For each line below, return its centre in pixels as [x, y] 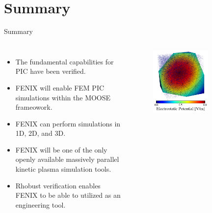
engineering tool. [40, 204]
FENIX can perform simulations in [68, 123]
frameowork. [34, 107]
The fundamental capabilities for [65, 61]
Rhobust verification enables [58, 185]
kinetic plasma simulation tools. [63, 169]
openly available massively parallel [67, 159]
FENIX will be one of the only [61, 149]
